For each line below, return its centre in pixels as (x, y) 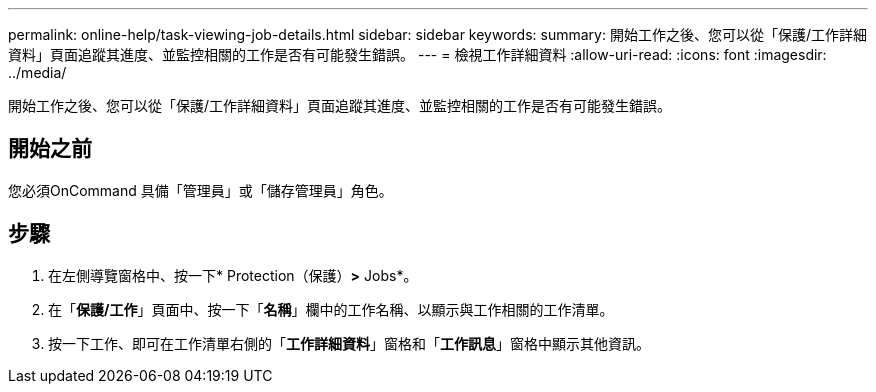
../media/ (37, 72)
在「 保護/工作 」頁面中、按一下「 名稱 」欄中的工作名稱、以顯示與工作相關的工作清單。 (331, 309)
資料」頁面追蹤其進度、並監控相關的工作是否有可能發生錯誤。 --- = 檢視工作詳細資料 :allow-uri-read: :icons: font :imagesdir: (417, 54)
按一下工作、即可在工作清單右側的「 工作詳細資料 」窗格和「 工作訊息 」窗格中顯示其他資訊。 (349, 343)
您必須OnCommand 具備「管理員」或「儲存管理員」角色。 (200, 190)
